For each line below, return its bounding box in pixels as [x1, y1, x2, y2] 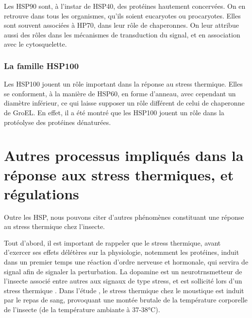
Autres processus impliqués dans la [4, 145, 244, 165]
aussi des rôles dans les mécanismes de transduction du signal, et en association [4, 29, 240, 39]
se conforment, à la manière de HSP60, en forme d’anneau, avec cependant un [4, 88, 236, 98]
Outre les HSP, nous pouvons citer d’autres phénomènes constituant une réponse [4, 212, 244, 222]
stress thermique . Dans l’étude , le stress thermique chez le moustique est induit [4, 285, 244, 295]
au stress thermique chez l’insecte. [4, 221, 105, 231]
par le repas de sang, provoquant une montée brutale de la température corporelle [4, 295, 248, 305]
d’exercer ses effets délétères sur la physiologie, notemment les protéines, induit [4, 247, 239, 257]
